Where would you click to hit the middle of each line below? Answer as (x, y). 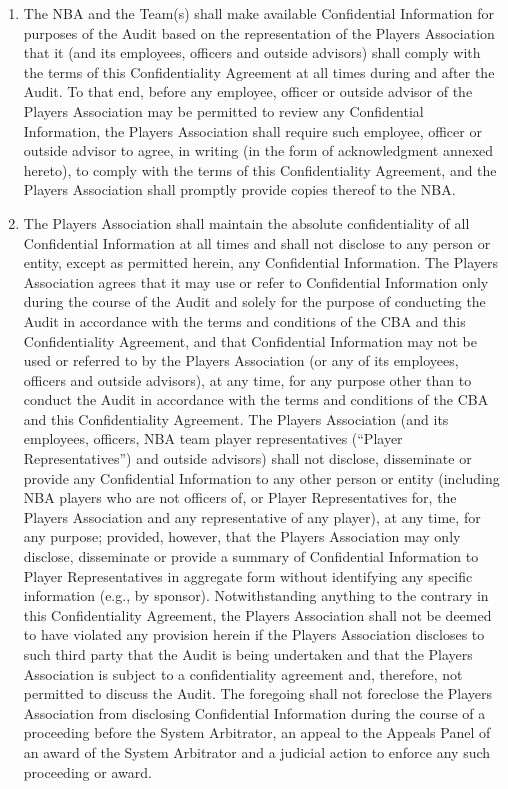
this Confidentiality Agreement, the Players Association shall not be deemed (257, 614)
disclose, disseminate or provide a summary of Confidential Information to (251, 556)
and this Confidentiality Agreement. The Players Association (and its (236, 418)
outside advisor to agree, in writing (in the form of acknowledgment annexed (258, 150)
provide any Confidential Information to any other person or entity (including (261, 477)
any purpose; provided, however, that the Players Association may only (242, 536)
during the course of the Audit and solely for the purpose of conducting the (254, 301)
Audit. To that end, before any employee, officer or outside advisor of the (248, 91)
